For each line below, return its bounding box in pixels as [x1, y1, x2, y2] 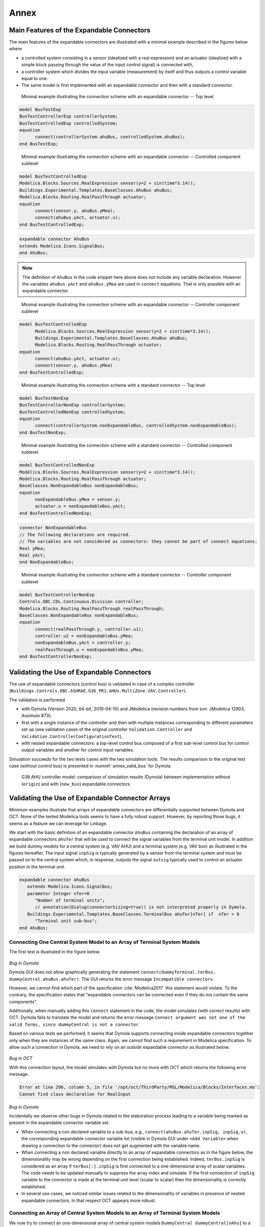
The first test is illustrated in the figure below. [9, 949, 101, 955]
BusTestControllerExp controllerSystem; [19, 113, 118, 119]
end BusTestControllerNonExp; [19, 654, 92, 660]
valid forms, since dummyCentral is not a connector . [9, 1021, 140, 1027]
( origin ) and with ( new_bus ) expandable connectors [21, 781, 130, 787]
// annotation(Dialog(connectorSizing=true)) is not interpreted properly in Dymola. [35, 905, 247, 910]
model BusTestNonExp [19, 395, 69, 401]
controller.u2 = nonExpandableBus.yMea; [35, 633, 133, 639]
